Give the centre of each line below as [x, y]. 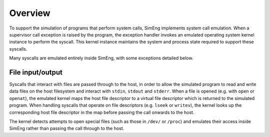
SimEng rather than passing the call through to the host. [67, 128]
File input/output [36, 72]
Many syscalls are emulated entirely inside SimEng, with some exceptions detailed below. [101, 58]
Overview [30, 13]
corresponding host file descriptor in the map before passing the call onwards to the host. [102, 112]
